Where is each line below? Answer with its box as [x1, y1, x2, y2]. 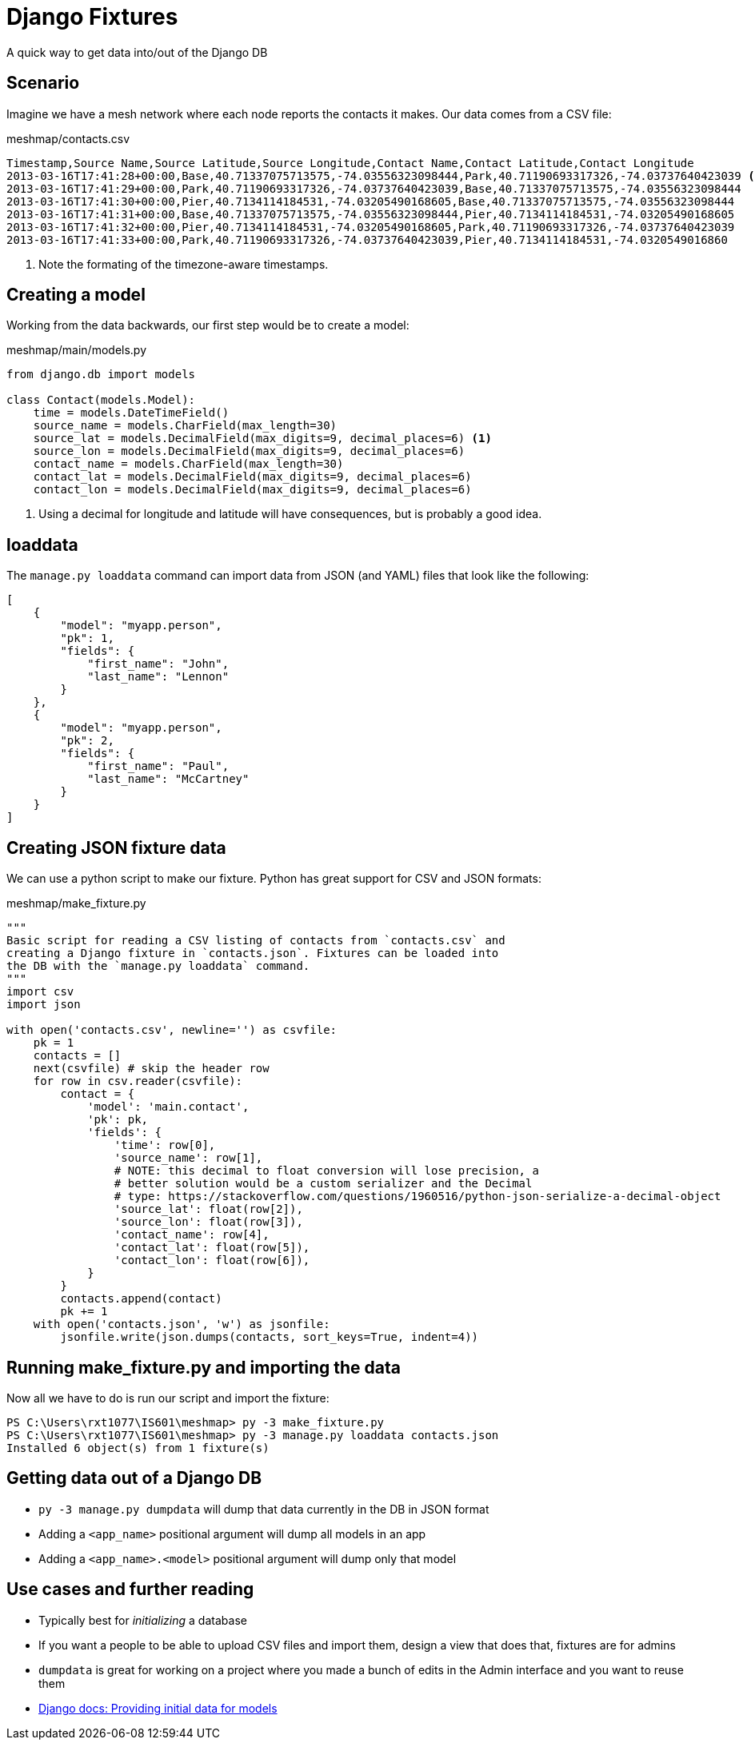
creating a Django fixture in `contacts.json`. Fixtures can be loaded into [6, 947, 499, 960]
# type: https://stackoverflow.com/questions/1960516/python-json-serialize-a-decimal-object [114, 1190, 721, 1203]
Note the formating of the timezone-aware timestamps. [38, 257, 329, 271]
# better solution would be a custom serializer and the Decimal [114, 1177, 533, 1191]
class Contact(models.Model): [6, 393, 196, 407]
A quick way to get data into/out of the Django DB [6, 45, 268, 59]
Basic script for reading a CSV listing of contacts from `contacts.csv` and [6, 934, 505, 947]
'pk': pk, [87, 1113, 149, 1127]
